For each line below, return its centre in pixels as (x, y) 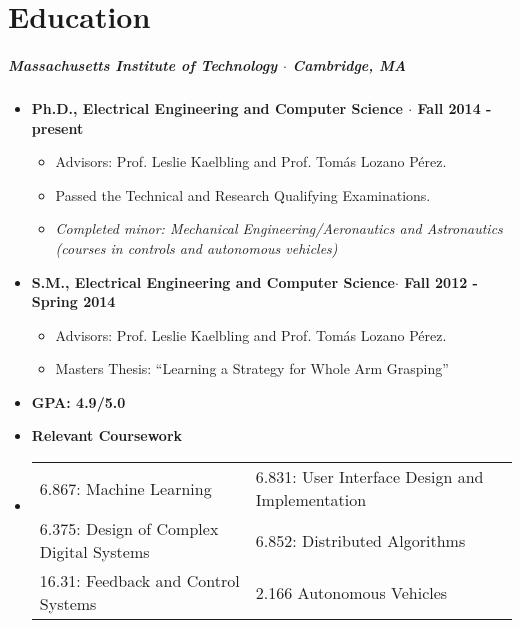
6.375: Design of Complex (129, 529)
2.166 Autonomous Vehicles (351, 592)
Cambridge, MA (349, 64)
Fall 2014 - (454, 107)
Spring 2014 (73, 301)
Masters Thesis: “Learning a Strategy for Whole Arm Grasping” (252, 368)
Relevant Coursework (107, 435)
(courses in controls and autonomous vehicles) (196, 247)
